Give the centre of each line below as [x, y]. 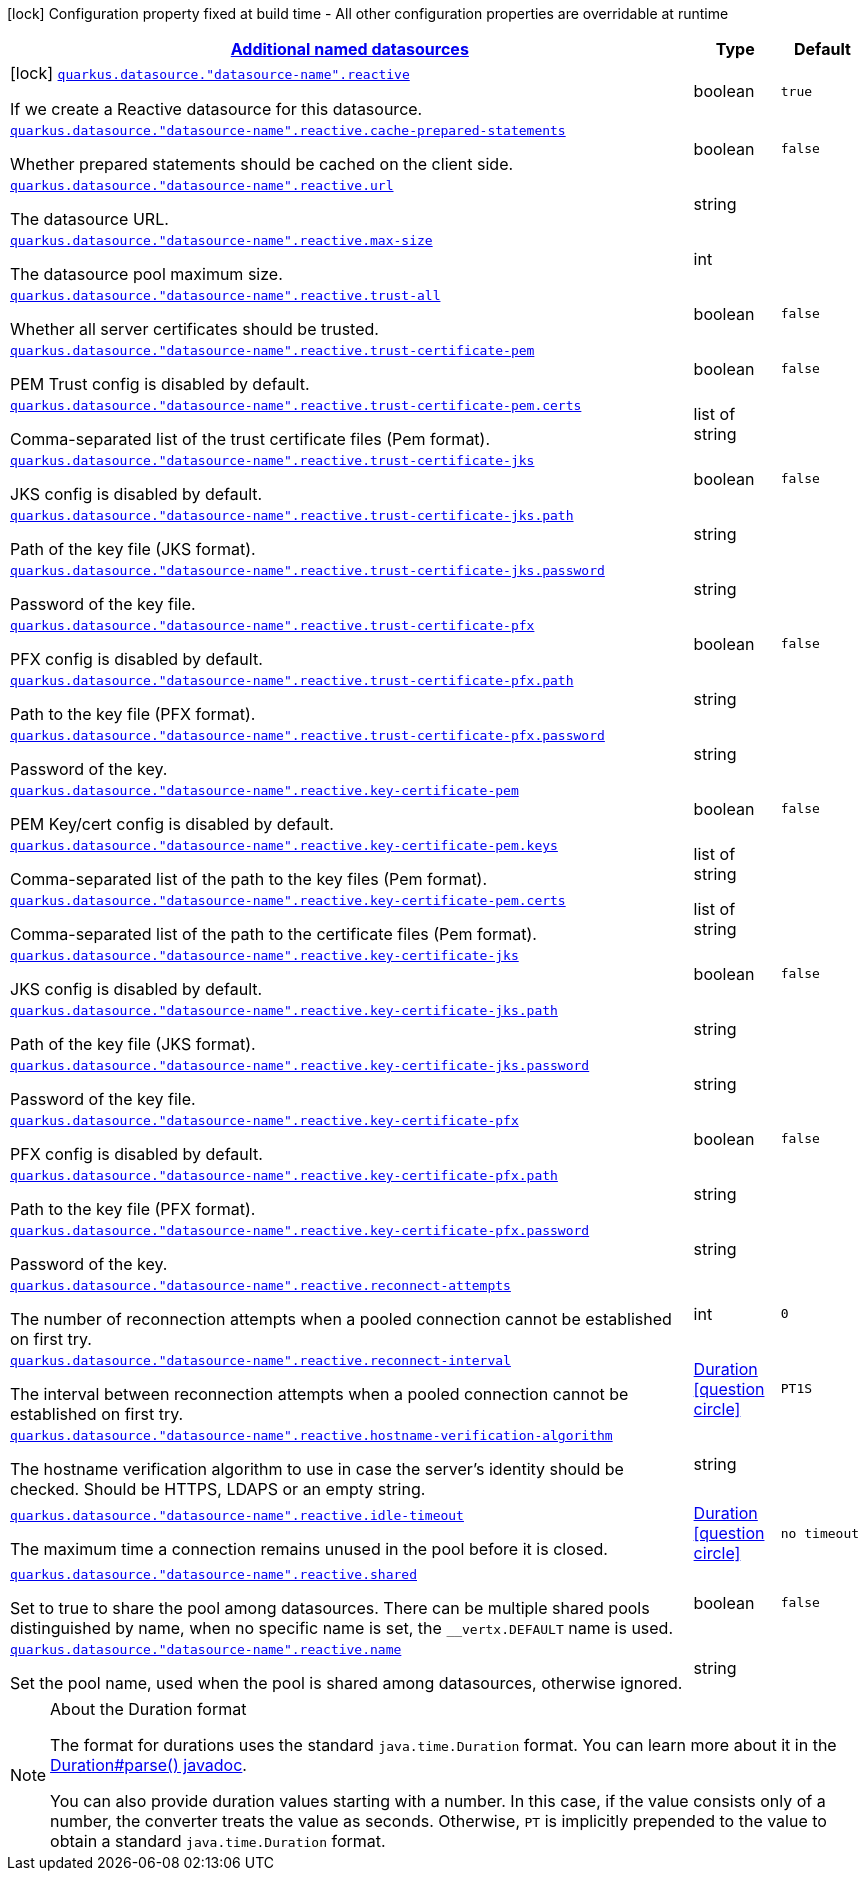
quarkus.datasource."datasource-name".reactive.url [202, 185]
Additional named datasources [349, 49]
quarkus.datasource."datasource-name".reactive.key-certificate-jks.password [300, 1065]
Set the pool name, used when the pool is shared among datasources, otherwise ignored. [346, 1683]
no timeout [820, 1533]
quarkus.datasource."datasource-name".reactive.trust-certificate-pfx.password [307, 735]
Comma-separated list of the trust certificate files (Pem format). [250, 439]
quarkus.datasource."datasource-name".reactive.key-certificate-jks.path [284, 1010]
